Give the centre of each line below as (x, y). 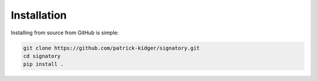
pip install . (43, 64)
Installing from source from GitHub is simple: (65, 33)
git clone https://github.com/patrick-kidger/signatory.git (112, 48)
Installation (39, 15)
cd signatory (42, 56)
